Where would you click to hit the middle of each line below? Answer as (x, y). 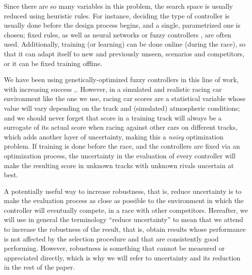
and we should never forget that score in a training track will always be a (113, 117)
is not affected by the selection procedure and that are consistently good (111, 238)
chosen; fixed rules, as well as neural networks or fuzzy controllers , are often (118, 34)
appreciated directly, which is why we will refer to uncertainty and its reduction (122, 257)
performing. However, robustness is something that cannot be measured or (114, 248)
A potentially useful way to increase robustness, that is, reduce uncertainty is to (123, 191)
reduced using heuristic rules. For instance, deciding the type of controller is (117, 15)
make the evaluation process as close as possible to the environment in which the (124, 200)
